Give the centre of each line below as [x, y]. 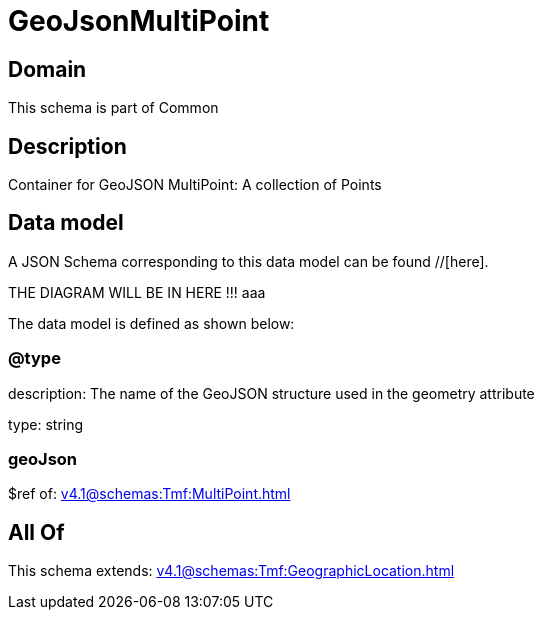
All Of [36, 532]
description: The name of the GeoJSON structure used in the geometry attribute [271, 393]
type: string [46, 424]
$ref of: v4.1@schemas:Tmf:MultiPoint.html [149, 494]
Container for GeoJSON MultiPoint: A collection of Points [195, 185]
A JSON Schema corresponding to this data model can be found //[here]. [248, 261]
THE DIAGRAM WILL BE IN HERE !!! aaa [137, 292]
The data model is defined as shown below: [151, 323]
